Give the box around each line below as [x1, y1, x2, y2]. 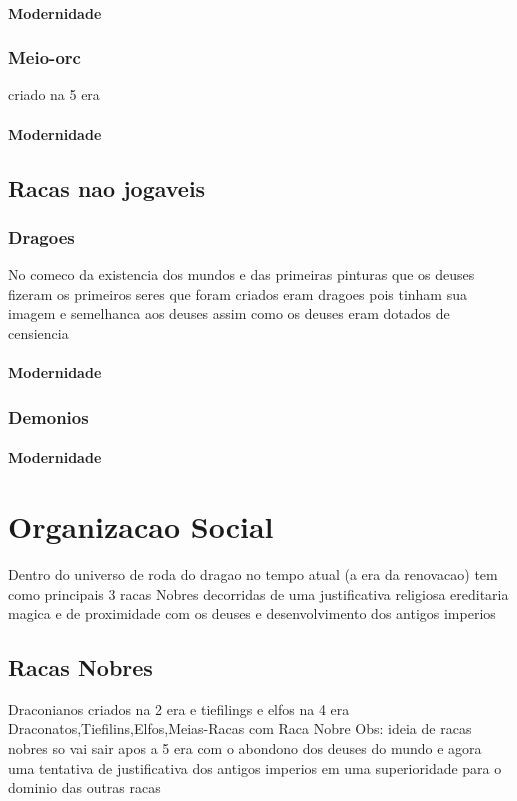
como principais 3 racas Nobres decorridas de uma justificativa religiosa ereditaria [8, 583, 509, 604]
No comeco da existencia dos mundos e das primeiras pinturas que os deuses [8, 264, 475, 285]
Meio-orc [8, 45, 81, 70]
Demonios [8, 404, 89, 429]
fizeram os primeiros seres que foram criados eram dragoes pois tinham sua [8, 283, 467, 304]
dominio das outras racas [8, 777, 161, 798]
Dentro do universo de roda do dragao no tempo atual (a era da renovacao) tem [8, 563, 498, 584]
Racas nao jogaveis [8, 172, 206, 203]
